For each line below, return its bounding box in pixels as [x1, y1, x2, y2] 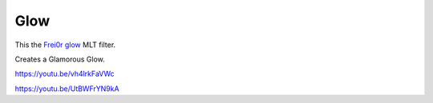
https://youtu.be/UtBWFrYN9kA [14, 84, 119, 93]
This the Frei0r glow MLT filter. [14, 40, 116, 50]
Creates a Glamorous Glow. [14, 54, 105, 64]
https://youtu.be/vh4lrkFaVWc [14, 69, 115, 79]
